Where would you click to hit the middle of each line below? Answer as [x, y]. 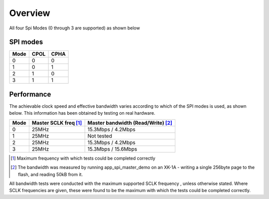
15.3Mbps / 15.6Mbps [112, 149]
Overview [30, 13]
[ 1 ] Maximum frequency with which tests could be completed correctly [83, 158]
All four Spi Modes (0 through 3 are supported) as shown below [75, 28]
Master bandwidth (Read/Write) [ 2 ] [130, 123]
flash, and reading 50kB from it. [51, 174]
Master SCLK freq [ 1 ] [57, 123]
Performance [30, 94]
